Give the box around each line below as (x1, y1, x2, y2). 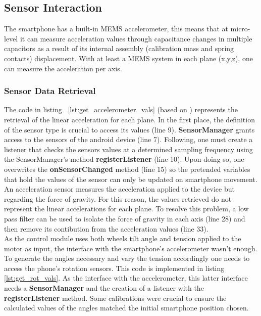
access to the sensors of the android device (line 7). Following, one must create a (4, 134, 253, 145)
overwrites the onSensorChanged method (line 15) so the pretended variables (4, 163, 250, 174)
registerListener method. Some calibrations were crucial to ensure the (4, 292, 227, 303)
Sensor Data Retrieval (4, 84, 96, 97)
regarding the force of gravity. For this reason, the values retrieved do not (4, 193, 232, 204)
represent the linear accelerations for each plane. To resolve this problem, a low (4, 203, 249, 214)
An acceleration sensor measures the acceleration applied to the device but (4, 184, 235, 194)
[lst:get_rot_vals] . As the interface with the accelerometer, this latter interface (4, 273, 248, 283)
